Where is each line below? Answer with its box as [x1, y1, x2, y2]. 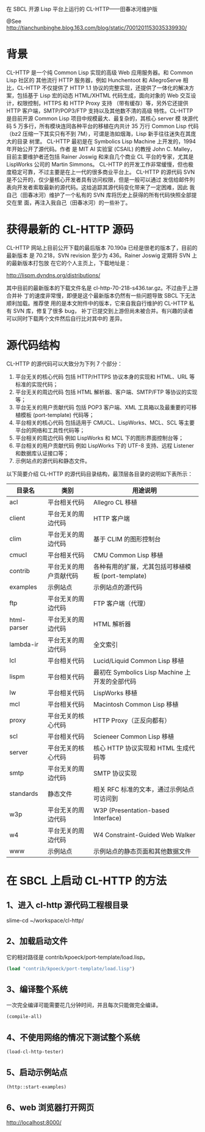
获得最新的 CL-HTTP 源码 [6, 223, 134, 237]
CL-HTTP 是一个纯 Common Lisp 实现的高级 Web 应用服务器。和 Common [6, 69, 193, 76]
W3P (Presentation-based [93, 806, 170, 814]
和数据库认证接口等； [15, 449, 69, 457]
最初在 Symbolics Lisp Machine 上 [93, 668, 191, 677]
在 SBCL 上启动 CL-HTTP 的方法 [6, 874, 167, 888]
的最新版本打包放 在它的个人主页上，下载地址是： [6, 259, 131, 266]
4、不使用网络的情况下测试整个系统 [6, 1032, 140, 1043]
